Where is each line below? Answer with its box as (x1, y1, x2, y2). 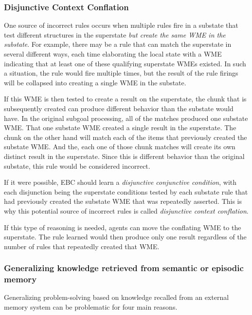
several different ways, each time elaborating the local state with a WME (4, 49, 222, 59)
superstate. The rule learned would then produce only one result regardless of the (4, 232, 247, 242)
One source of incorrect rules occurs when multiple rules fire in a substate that (4, 20, 238, 30)
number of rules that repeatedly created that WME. (4, 241, 160, 251)
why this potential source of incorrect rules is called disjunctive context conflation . (4, 205, 249, 216)
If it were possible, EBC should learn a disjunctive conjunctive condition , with (4, 177, 237, 187)
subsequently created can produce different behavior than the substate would (4, 103, 234, 113)
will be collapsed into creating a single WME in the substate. (4, 77, 186, 87)
